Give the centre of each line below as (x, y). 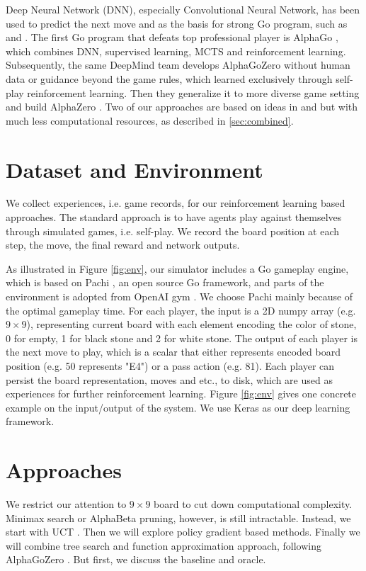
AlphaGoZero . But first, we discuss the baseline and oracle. (136, 559)
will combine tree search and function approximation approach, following (164, 545)
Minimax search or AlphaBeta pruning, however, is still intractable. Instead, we (178, 518)
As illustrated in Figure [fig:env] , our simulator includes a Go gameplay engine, (177, 268)
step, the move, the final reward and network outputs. (123, 245)
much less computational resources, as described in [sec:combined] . (150, 120)
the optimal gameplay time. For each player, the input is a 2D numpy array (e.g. (181, 310)
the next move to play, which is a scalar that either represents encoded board (173, 352)
